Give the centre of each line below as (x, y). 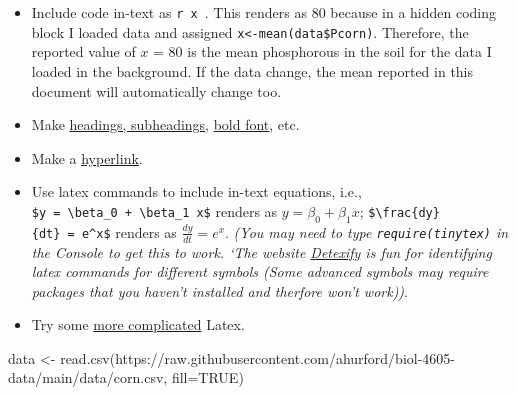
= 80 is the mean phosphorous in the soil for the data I (322, 51)
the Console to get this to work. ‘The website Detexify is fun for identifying (261, 251)
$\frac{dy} (404, 212)
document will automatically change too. (156, 90)
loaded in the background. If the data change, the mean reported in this (252, 70)
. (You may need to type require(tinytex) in (367, 231)
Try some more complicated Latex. (138, 324)
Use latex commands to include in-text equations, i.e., (196, 191)
